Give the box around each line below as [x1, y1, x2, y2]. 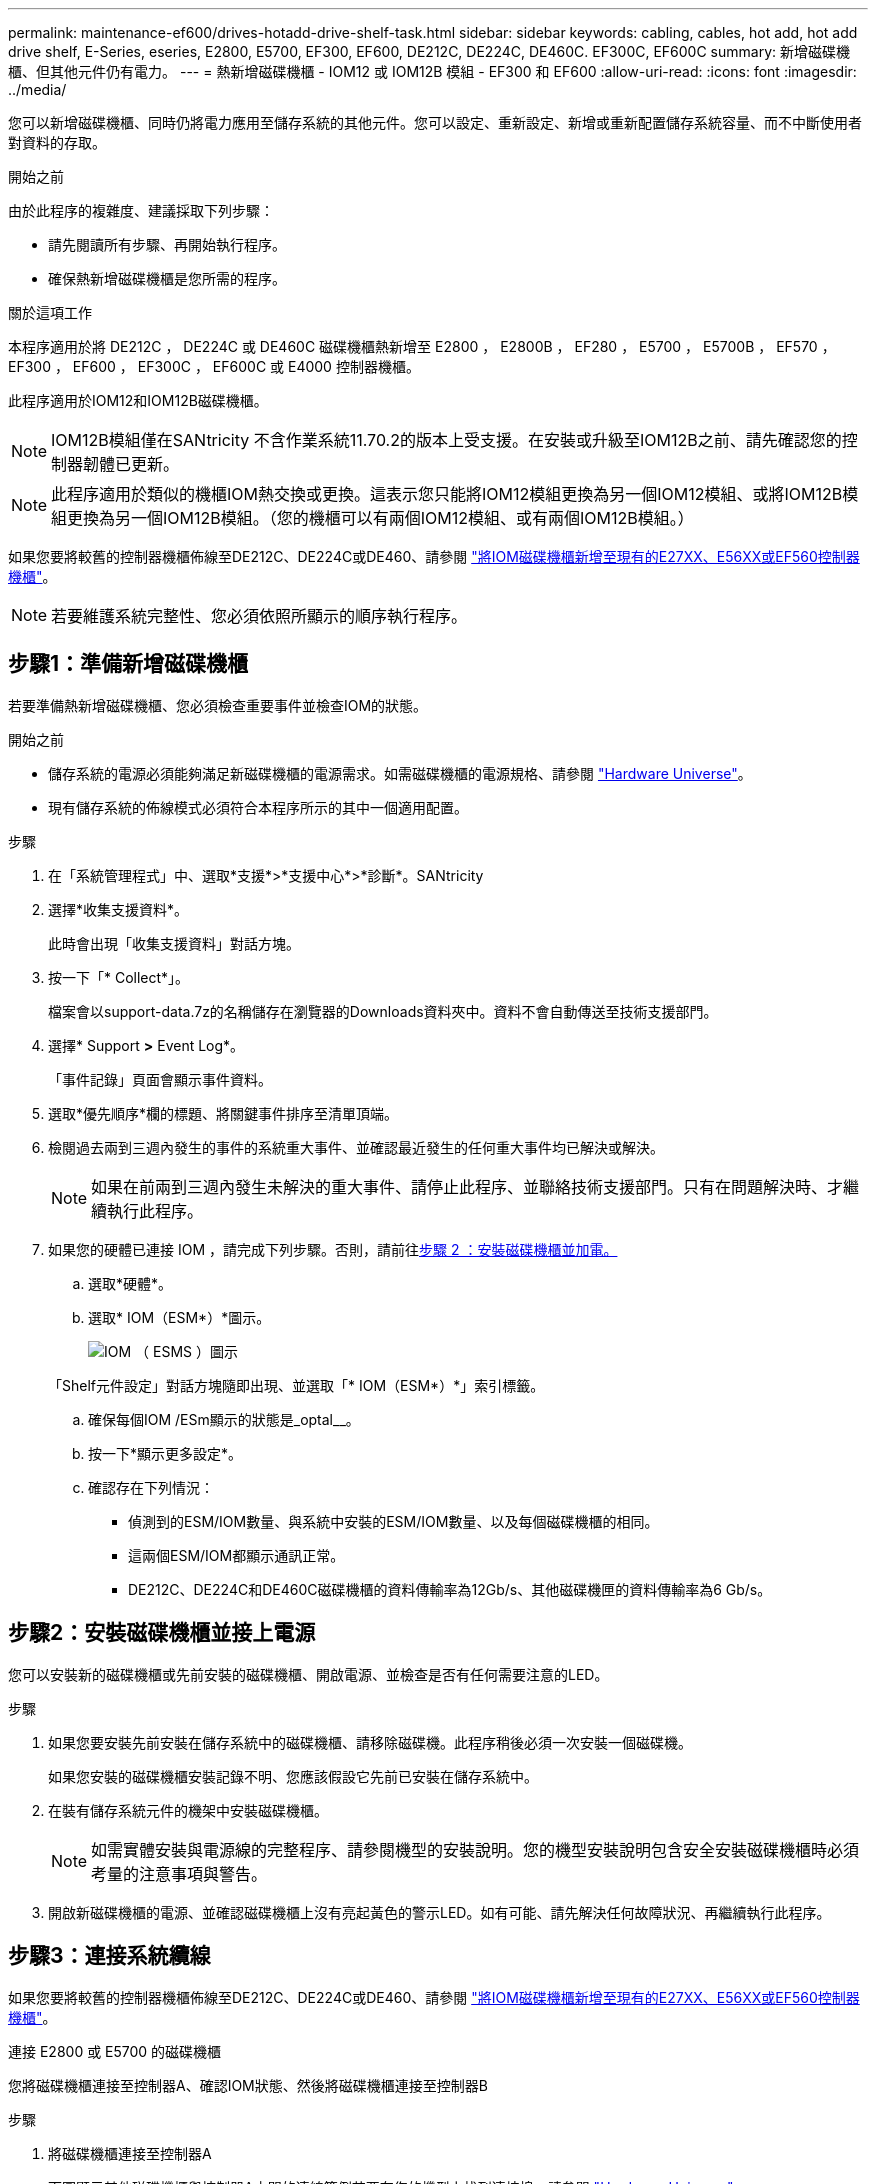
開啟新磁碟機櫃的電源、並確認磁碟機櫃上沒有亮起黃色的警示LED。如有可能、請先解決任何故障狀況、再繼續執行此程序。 [48, 1903, 831, 1921]
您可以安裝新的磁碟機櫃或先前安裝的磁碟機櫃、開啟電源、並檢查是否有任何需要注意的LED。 [8, 1665, 609, 1683]
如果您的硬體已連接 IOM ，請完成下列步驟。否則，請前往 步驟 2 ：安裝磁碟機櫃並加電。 [48, 1240, 618, 1258]
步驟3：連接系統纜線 [8, 1943, 211, 1969]
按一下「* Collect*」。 [48, 968, 190, 986]
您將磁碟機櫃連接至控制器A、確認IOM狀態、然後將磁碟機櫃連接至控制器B [8, 2076, 488, 2094]
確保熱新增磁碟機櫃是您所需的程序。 [48, 270, 286, 287]
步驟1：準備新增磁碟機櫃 [8, 651, 249, 677]
